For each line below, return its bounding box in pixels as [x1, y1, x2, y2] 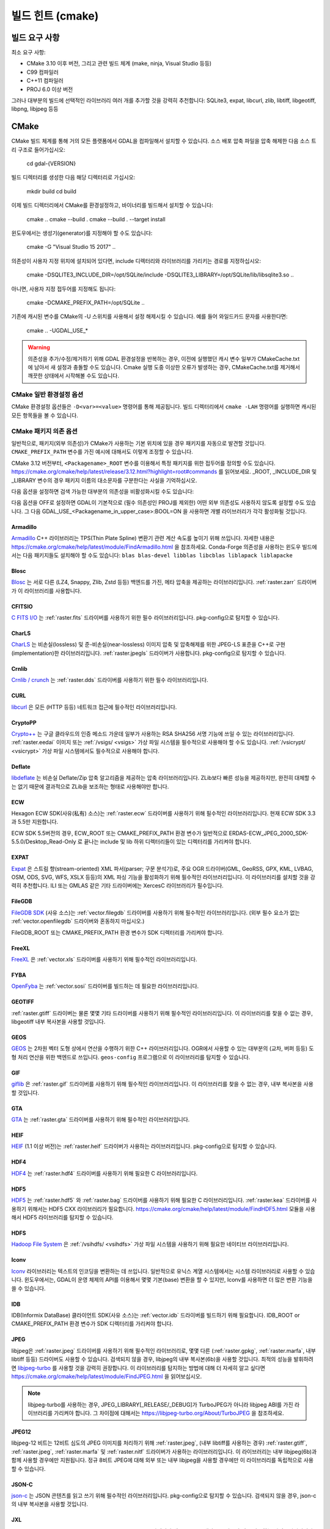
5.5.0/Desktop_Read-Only [11, 838, 76, 845]
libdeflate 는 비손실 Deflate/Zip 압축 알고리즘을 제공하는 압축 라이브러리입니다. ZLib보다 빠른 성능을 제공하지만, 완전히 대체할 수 [11, 774, 316, 782]
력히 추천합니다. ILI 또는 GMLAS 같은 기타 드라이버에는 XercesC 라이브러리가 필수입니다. [11, 882, 224, 889]
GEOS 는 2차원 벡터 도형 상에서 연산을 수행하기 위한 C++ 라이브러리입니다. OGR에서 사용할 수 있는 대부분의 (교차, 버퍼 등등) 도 [11, 1045, 314, 1052]
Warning [28, 344, 50, 351]
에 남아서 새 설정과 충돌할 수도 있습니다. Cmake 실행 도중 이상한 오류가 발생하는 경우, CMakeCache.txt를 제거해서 [28, 363, 301, 371]
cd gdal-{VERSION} [26, 160, 76, 168]
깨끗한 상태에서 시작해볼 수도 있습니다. [28, 372, 119, 379]
